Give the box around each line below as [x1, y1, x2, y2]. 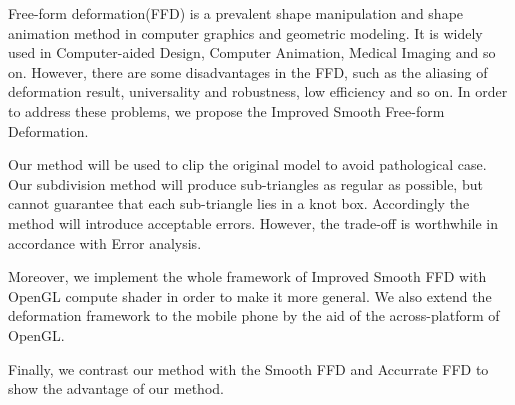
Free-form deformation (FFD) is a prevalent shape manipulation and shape [8, 3, 464, 23]
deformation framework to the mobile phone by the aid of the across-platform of [8, 305, 500, 326]
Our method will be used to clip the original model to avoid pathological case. [8, 154, 487, 175]
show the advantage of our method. [8, 378, 224, 399]
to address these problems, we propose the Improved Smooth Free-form [8, 100, 445, 121]
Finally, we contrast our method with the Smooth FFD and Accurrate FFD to [8, 358, 489, 379]
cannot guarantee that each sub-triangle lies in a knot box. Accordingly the [8, 193, 470, 214]
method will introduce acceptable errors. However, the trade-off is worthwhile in [8, 212, 499, 233]
